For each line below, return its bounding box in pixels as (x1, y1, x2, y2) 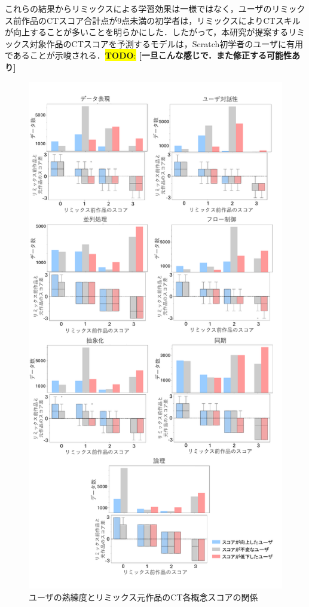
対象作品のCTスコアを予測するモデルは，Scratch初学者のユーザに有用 (29, 37, 304, 50)
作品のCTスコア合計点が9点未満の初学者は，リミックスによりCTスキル (21, 14, 301, 26)
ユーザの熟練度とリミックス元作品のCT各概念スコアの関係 (29, 590, 258, 603)
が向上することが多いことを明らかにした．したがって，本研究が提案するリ (5, 26, 297, 38)
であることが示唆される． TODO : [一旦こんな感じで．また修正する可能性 (5, 49, 292, 62)
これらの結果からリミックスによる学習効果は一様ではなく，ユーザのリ (5, 2, 280, 14)
